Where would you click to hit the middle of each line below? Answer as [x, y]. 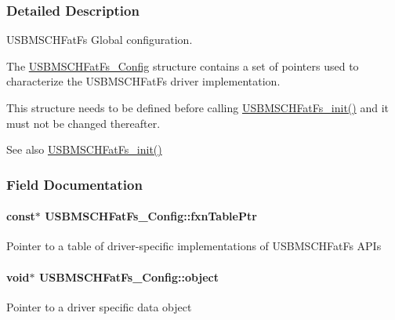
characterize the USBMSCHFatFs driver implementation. [143, 81]
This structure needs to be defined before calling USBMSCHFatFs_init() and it [197, 107]
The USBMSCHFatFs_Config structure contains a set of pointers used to [183, 65]
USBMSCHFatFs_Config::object [129, 276]
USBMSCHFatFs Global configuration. [100, 40]
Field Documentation [74, 184]
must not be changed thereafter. [83, 123]
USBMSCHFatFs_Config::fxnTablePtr [151, 216]
